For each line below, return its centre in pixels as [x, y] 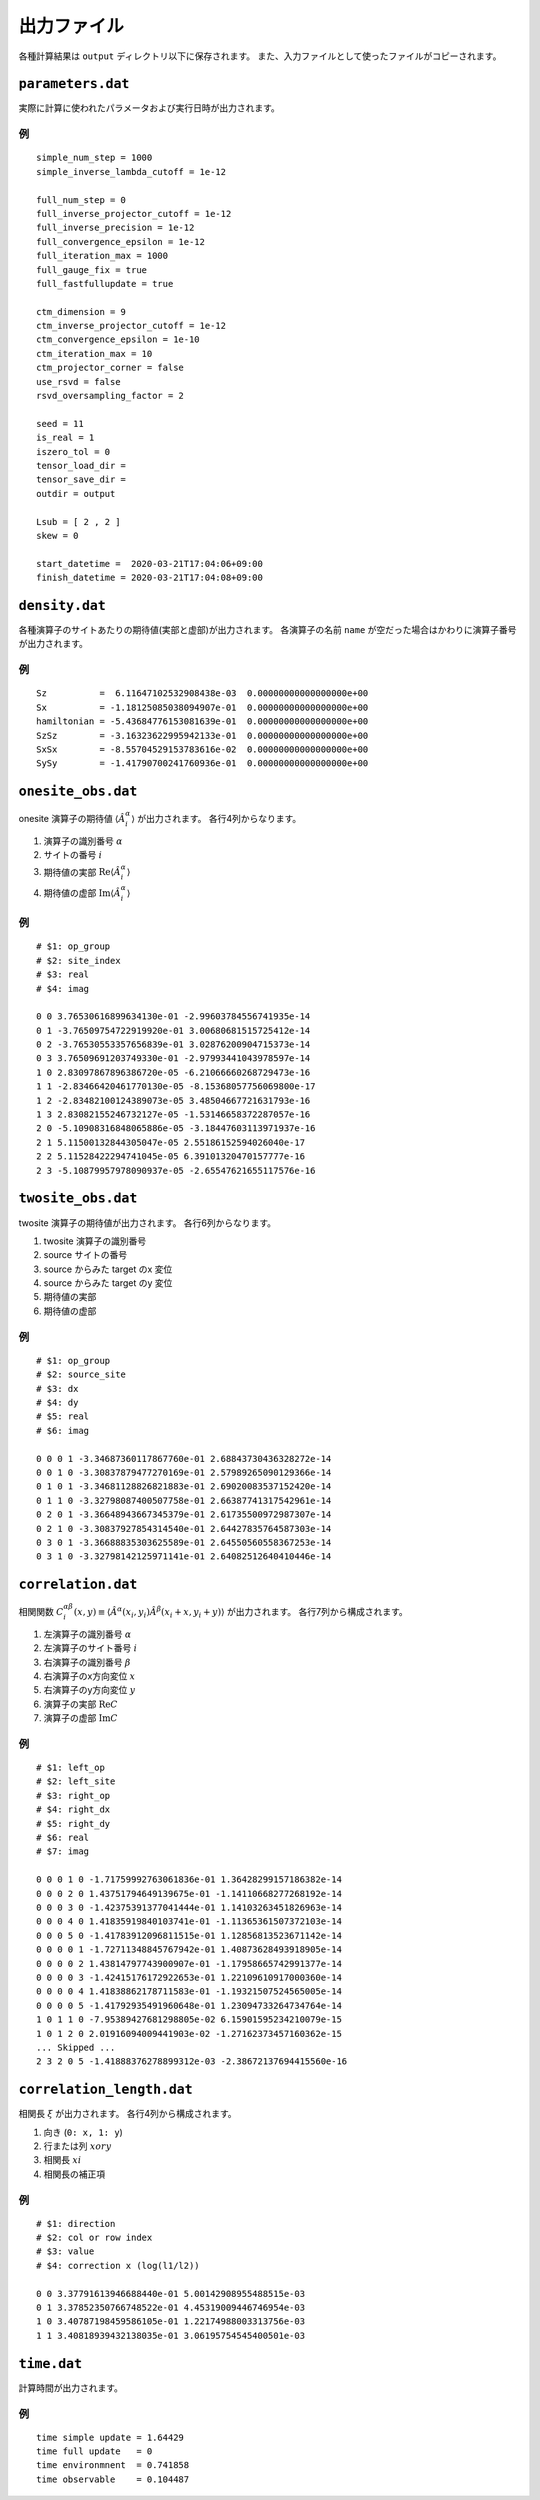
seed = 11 [60, 423]
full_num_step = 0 [81, 199]
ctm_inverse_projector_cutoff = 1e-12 [131, 326]
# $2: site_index [78, 960]
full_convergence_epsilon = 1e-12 [120, 241]
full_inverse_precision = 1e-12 [115, 228]
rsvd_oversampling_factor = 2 [110, 396]
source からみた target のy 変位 [108, 1283]
